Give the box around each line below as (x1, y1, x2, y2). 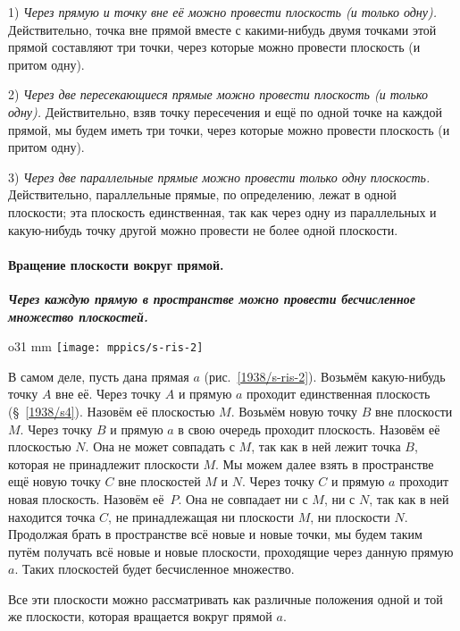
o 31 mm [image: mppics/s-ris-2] (8, 337, 204, 356)
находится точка (8, 507, 96, 526)
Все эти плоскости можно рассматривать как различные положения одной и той (8, 589, 443, 608)
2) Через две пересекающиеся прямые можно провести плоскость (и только (8, 85, 428, 104)
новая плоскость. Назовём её (8, 489, 164, 508)
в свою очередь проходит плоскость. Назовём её (178, 419, 440, 438)
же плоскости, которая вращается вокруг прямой (8, 607, 272, 626)
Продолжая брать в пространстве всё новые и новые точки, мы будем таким (8, 525, 422, 543)
